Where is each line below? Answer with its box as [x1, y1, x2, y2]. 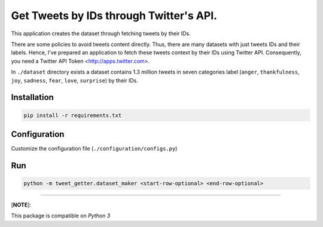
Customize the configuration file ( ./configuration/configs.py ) [11, 145, 178, 152]
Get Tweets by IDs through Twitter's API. [11, 9, 218, 22]
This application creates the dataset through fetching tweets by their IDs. [11, 30, 191, 37]
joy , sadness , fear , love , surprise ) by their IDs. [11, 76, 139, 84]
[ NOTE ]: [11, 201, 32, 208]
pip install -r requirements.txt [23, 112, 122, 119]
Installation [11, 93, 54, 103]
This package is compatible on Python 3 [11, 212, 111, 219]
